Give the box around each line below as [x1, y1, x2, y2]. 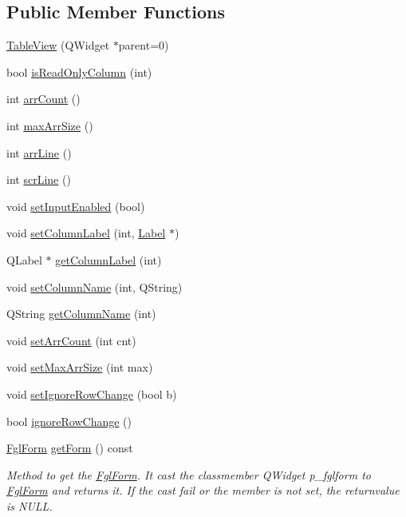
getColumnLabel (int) [55, 251, 162, 268]
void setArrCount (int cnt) [6, 332, 136, 348]
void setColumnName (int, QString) [6, 278, 183, 295]
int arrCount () [6, 90, 81, 107]
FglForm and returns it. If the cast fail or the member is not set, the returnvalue [6, 482, 400, 499]
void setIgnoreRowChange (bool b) [6, 385, 177, 402]
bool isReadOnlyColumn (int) [6, 63, 152, 80]
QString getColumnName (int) [6, 305, 156, 322]
